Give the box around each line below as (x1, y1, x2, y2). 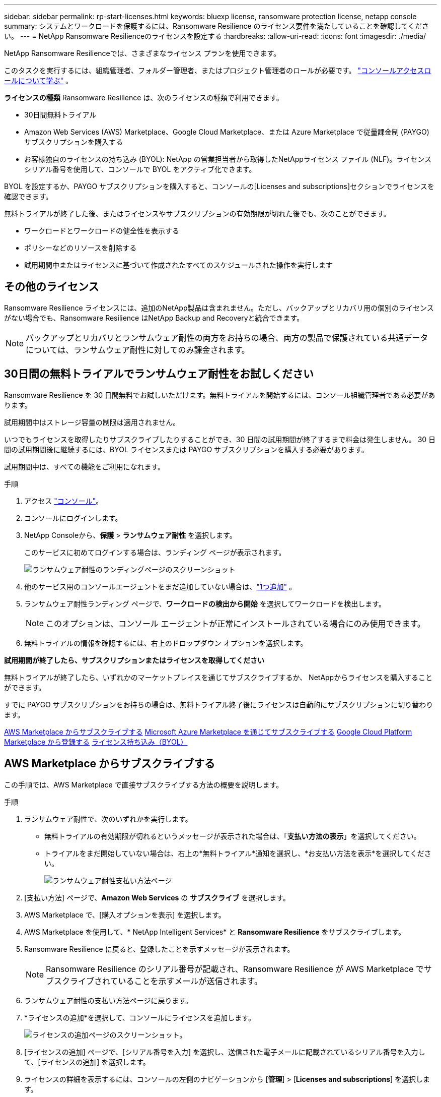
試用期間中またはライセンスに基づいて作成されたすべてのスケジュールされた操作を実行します (24, 261, 333, 269)
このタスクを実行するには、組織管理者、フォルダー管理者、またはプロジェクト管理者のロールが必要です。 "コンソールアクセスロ (4, 66, 431, 75)
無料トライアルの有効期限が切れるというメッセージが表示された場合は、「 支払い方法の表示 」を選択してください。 (44, 831, 421, 840)
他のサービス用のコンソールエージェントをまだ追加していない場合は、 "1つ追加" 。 (24, 582, 296, 591)
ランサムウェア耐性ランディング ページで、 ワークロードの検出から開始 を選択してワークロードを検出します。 (24, 599, 386, 608)
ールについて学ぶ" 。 (4, 76, 73, 85)
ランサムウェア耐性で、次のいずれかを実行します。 (24, 814, 192, 823)
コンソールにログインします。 (24, 513, 122, 522)
